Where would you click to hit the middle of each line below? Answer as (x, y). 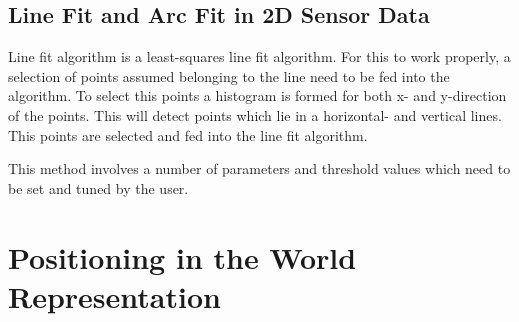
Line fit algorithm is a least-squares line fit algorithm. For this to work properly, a (259, 56)
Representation (114, 295)
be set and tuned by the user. (98, 187)
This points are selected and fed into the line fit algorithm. (188, 134)
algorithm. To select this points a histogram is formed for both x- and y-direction (257, 95)
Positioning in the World (182, 256)
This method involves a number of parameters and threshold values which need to (259, 168)
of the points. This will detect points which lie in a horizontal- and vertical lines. (255, 114)
